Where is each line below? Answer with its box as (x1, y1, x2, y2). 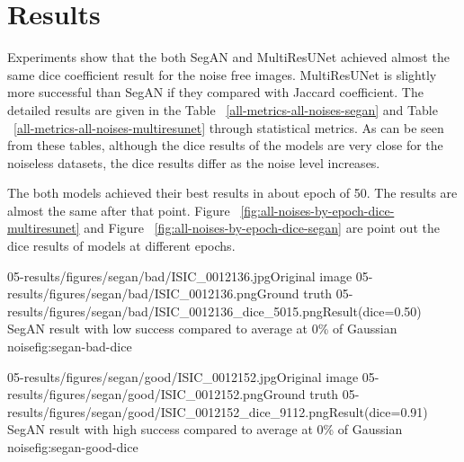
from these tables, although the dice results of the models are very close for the (7, 136, 443, 155)
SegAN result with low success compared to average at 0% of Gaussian (7, 319, 397, 338)
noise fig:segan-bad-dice (7, 337, 132, 356)
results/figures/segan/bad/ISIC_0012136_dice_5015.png (7, 301, 323, 320)
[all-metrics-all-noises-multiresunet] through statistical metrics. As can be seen (13, 118, 444, 137)
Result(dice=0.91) (328, 402, 428, 421)
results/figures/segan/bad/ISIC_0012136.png (7, 284, 257, 303)
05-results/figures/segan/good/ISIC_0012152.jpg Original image (7, 367, 359, 386)
